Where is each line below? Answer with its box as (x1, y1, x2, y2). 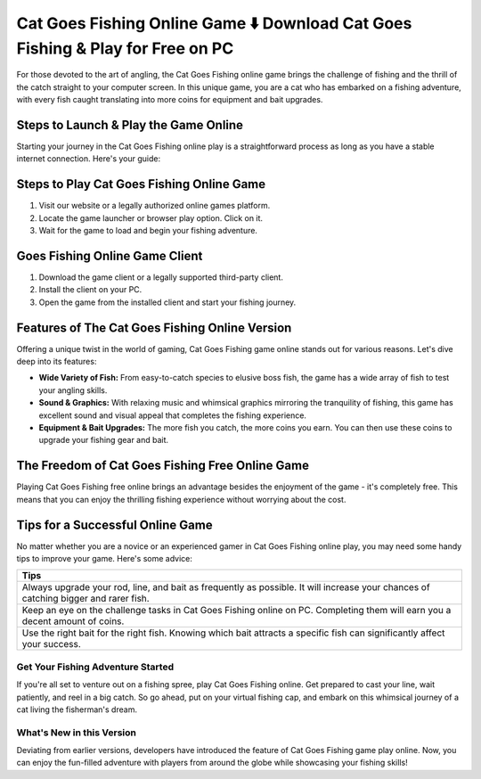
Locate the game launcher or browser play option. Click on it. (38, 212, 263, 223)
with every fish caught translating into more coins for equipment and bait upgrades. (16, 94, 323, 105)
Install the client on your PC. (38, 284, 143, 295)
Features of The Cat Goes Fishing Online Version (16, 320, 292, 335)
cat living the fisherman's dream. (16, 704, 138, 715)
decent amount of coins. (21, 615, 125, 627)
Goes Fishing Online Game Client (16, 248, 203, 263)
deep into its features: (16, 357, 97, 367)
